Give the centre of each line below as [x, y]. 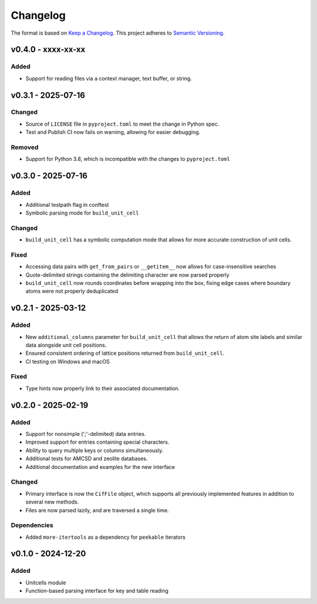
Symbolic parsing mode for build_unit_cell [82, 213]
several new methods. [52, 502]
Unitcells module [46, 582]
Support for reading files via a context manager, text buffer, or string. [109, 78]
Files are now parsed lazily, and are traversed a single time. [97, 510]
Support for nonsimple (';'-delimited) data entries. [86, 434]
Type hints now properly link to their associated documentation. [103, 388]
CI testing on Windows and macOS [68, 361]
